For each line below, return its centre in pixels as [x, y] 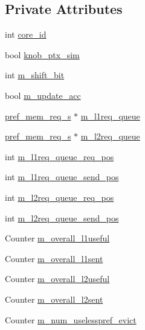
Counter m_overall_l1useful [57, 238]
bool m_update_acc [43, 95]
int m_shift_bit [35, 75]
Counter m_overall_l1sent [54, 258]
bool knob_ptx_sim [42, 54]
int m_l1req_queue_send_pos [62, 177]
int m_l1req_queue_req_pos [60, 156]
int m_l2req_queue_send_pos [62, 217]
